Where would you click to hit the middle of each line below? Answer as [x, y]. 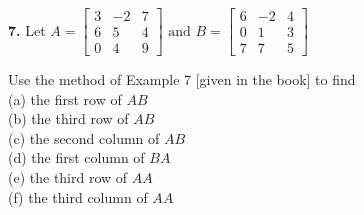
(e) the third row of [68, 177]
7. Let [27, 29]
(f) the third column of [78, 196]
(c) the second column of [84, 137]
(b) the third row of [68, 118]
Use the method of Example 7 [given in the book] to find [182, 79]
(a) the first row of [65, 98]
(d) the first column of [76, 157]
